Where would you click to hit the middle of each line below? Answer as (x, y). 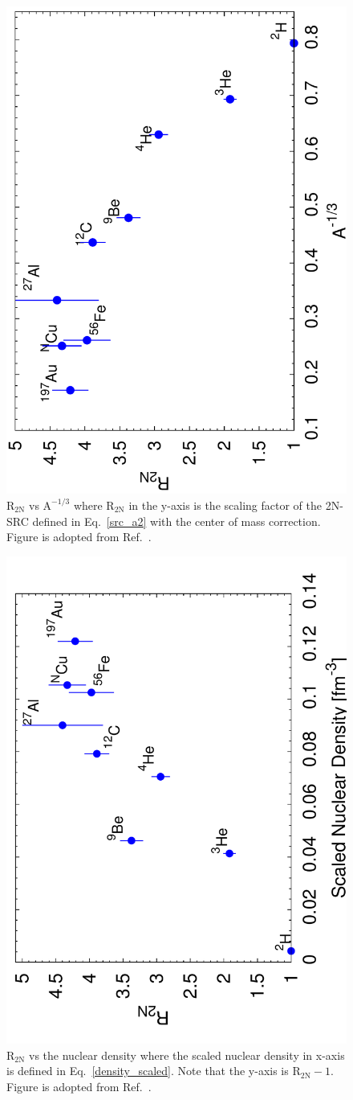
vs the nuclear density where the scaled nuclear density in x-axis (187, 1055)
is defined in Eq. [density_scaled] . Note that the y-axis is (148, 1071)
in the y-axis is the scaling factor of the (225, 505)
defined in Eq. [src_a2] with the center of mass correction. (176, 521)
